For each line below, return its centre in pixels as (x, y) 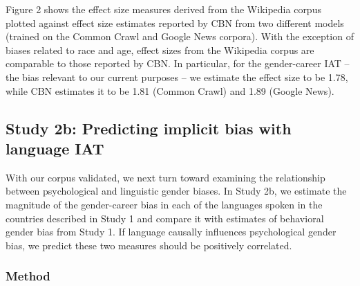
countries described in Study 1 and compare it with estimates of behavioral (165, 218)
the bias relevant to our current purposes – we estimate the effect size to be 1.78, (177, 77)
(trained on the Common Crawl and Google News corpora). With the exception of (180, 36)
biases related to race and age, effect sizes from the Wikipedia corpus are (160, 50)
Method (28, 276)
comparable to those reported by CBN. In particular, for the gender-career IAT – (178, 63)
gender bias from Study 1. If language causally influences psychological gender (171, 232)
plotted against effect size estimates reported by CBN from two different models (175, 23)
